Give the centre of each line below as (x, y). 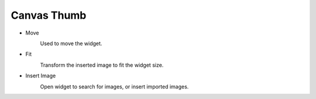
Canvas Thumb (49, 15)
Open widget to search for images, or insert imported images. (114, 86)
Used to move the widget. (71, 43)
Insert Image (41, 76)
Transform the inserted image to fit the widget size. (102, 65)
